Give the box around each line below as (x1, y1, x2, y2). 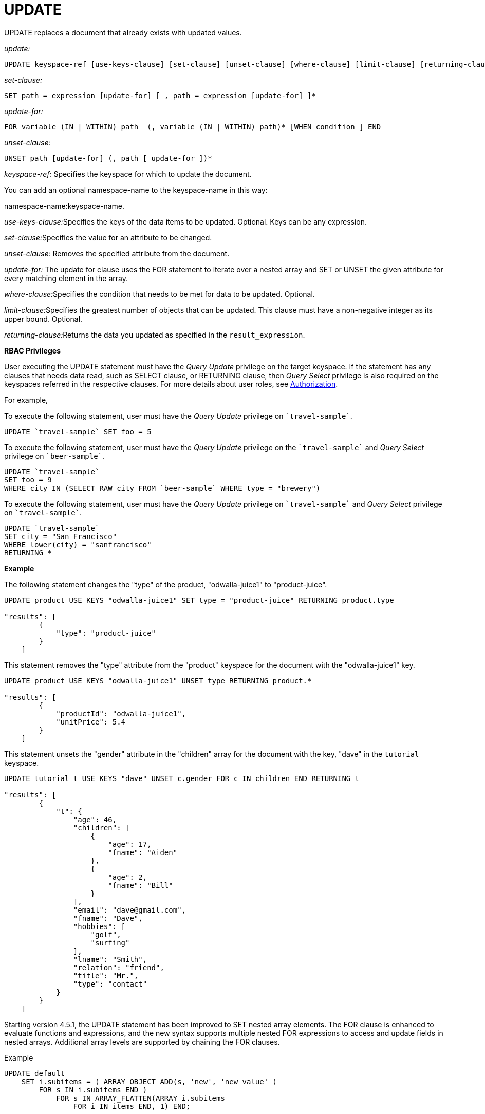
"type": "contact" (73, 979, 147, 988)
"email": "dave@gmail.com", (73, 905, 186, 914)
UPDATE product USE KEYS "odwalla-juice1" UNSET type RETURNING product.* (4, 676, 312, 685)
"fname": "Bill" (108, 881, 173, 889)
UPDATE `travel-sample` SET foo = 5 (4, 427, 152, 436)
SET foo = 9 (4, 475, 52, 484)
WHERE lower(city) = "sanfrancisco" (4, 540, 152, 549)
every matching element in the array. (4, 273, 128, 283)
